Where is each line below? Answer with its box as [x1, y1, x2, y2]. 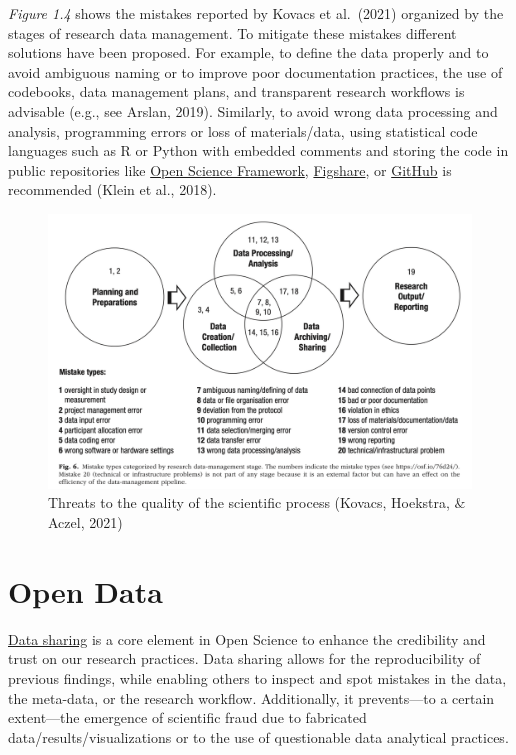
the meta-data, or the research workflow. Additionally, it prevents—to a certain [8, 687, 495, 708]
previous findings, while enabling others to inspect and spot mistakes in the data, [8, 667, 507, 688]
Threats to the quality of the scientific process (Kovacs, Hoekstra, [48, 492, 450, 513]
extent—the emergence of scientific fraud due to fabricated [8, 707, 367, 728]
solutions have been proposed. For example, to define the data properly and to [8, 42, 489, 63]
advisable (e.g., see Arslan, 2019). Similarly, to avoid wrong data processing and [8, 100, 498, 121]
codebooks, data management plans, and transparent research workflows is [8, 81, 465, 102]
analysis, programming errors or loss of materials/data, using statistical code [8, 120, 478, 141]
